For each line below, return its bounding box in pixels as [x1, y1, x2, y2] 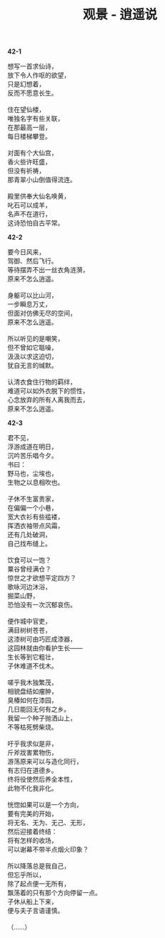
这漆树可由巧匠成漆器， [7, 635, 76, 644]
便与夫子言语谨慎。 [7, 907, 64, 915]
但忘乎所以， [7, 871, 45, 879]
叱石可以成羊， [7, 201, 51, 209]
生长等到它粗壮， [7, 653, 58, 662]
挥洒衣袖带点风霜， [7, 522, 64, 530]
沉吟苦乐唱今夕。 [7, 451, 58, 460]
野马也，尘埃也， [7, 469, 58, 478]
